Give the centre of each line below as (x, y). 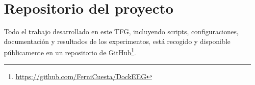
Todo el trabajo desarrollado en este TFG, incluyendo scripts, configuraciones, (121, 32)
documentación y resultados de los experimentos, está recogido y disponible (117, 41)
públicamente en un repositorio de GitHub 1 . (70, 52)
